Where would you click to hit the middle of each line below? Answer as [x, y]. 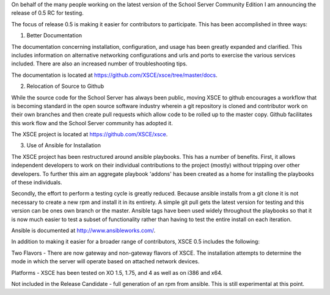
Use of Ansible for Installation [64, 145]
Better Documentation [54, 35]
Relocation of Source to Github [65, 86]
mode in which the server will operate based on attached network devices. [105, 261]
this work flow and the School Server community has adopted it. [92, 123]
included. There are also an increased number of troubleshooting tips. [99, 64]
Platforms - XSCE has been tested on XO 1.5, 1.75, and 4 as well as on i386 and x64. [117, 272]
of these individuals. [37, 183]
